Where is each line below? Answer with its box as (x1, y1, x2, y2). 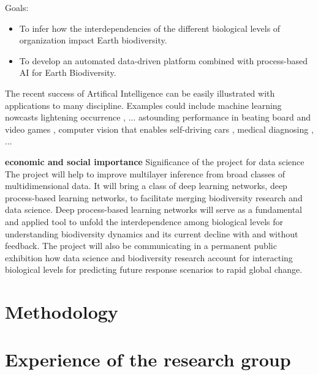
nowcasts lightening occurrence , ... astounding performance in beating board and (5, 111, 311, 124)
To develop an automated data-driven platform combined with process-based (19, 54, 308, 67)
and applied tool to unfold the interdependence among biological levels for (5, 215, 284, 228)
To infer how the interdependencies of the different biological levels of (19, 21, 281, 34)
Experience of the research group (5, 347, 291, 372)
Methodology (5, 299, 118, 324)
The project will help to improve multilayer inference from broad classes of (5, 167, 286, 180)
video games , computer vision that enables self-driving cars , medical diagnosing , (5, 122, 314, 135)
